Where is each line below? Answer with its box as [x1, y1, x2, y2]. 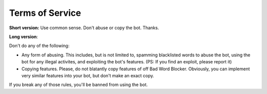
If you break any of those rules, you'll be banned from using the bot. [9, 82, 148, 88]
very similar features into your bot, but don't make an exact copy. [21, 72, 154, 79]
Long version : [9, 34, 38, 40]
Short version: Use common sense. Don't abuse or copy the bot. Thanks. [9, 25, 159, 31]
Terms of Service [9, 7, 81, 18]
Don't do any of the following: [9, 43, 70, 49]
